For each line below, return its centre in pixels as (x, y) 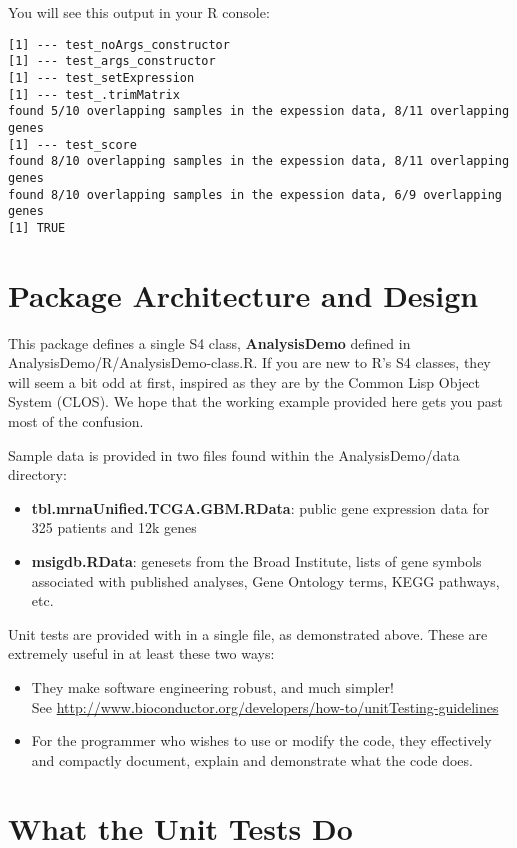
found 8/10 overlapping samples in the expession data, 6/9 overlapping (255, 194)
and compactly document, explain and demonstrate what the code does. (252, 759)
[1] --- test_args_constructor (112, 61)
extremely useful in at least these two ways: (141, 653)
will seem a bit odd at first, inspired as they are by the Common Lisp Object (244, 381)
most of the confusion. (76, 420)
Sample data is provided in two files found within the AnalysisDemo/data (234, 454)
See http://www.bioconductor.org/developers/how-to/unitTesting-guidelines (265, 706)
